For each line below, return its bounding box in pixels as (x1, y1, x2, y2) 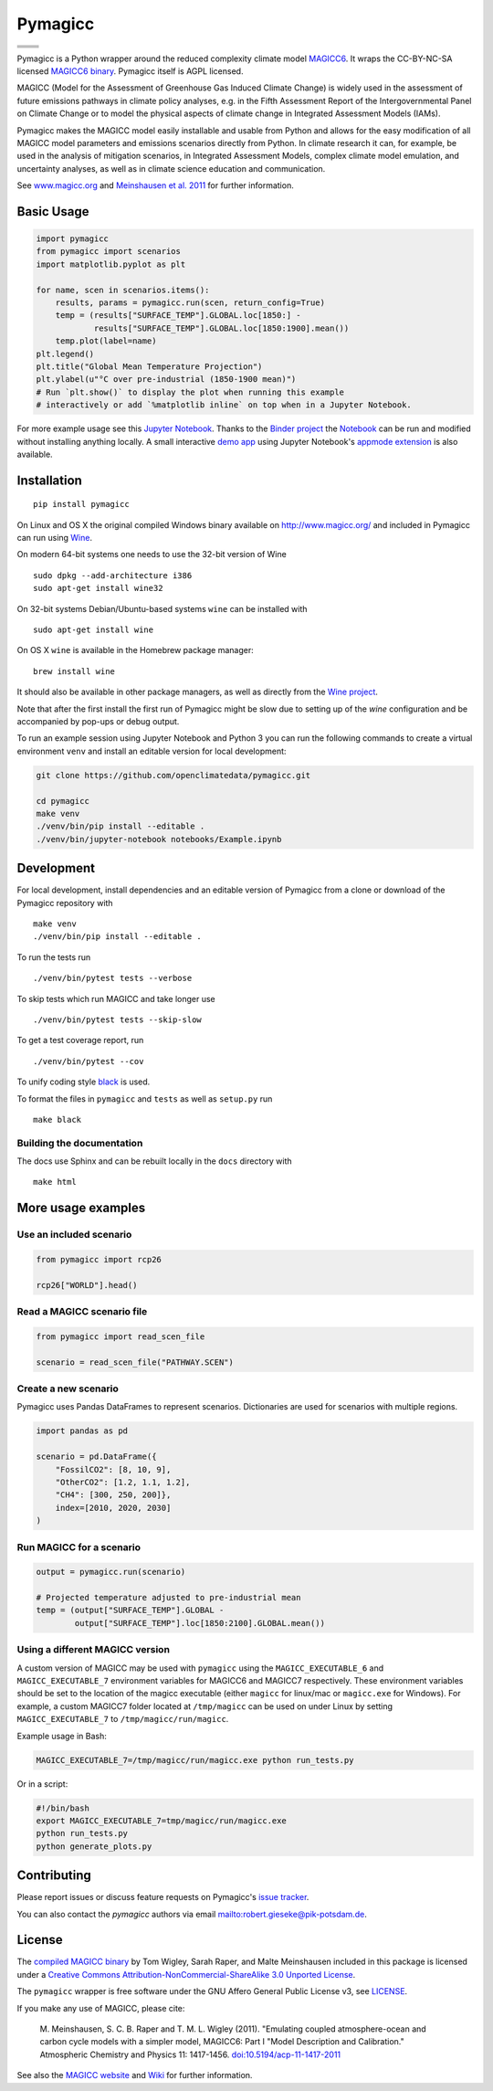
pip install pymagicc (33, 499, 130, 510)
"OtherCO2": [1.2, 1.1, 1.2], (55, 1476, 191, 1487)
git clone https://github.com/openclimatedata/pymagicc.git (36, 770, 311, 780)
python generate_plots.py (36, 1841, 152, 1852)
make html (33, 1177, 77, 1188)
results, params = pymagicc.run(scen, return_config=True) (55, 298, 326, 308)
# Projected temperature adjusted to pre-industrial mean (36, 1592, 301, 1603)
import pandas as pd (36, 1426, 128, 1436)
